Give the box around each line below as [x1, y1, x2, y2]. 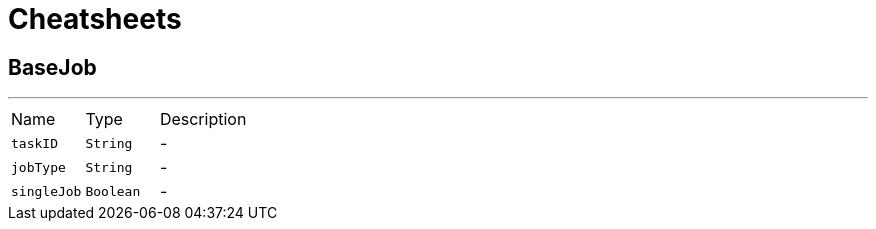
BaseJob [8, 54, 97, 80]
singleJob [11, 183, 82, 199]
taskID [11, 135, 58, 151]
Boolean [85, 183, 141, 199]
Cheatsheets [8, 2, 182, 36]
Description [159, 109, 247, 130]
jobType [11, 159, 66, 175]
